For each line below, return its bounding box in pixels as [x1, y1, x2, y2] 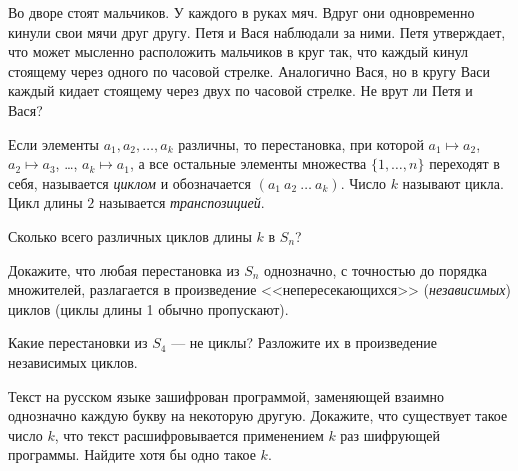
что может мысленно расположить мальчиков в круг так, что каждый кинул [8, 41, 469, 62]
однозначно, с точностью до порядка [264, 259, 487, 280]
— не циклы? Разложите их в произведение [171, 332, 438, 353]
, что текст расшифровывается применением [54, 424, 324, 445]
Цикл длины [8, 192, 83, 213]
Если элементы [8, 133, 99, 154]
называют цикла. [402, 172, 504, 193]
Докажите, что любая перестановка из [8, 259, 240, 280]
